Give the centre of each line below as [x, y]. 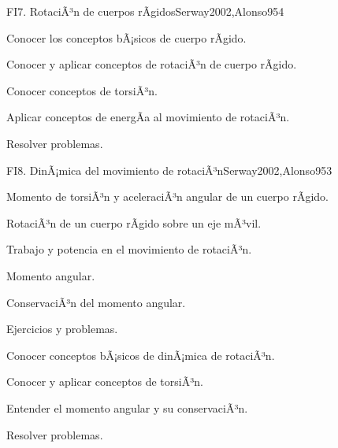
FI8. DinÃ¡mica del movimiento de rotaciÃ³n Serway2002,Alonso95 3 [169, 170]
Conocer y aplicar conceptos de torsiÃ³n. [105, 381]
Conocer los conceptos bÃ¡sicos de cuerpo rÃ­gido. [126, 37]
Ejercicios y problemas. [62, 329]
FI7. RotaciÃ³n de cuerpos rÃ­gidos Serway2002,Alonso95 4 [145, 11]
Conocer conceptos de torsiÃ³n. [82, 90]
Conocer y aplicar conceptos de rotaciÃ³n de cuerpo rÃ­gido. [152, 64]
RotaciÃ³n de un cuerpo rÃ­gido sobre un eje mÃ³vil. [134, 222]
